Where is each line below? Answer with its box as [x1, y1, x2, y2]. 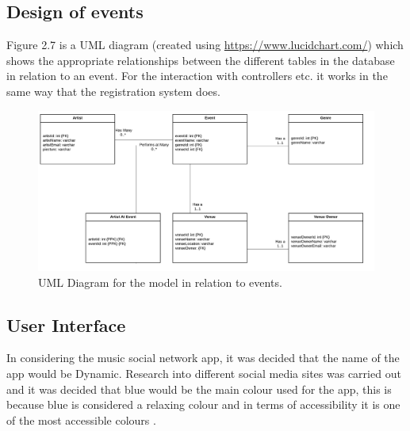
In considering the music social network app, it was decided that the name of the [6, 349, 400, 366]
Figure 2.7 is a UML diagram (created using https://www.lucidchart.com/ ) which [6, 36, 404, 53]
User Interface [6, 312, 126, 337]
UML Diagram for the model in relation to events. [38, 273, 282, 290]
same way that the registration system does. [6, 82, 220, 99]
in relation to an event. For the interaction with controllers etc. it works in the [6, 67, 388, 84]
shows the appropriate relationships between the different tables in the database [6, 51, 395, 68]
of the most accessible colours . [6, 411, 156, 428]
